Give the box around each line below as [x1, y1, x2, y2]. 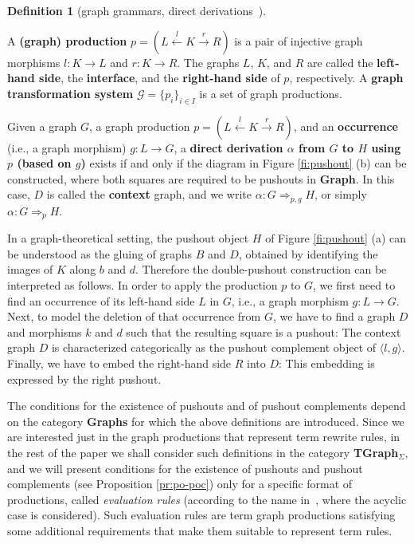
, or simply [314, 186, 367, 203]
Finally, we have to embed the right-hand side [7, 355, 232, 372]
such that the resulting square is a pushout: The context [126, 323, 401, 340]
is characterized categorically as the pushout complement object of [51, 339, 377, 356]
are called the [307, 53, 373, 70]
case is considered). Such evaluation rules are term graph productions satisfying [7, 507, 396, 523]
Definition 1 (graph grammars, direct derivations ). [7, 2, 267, 18]
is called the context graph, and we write [46, 186, 252, 203]
